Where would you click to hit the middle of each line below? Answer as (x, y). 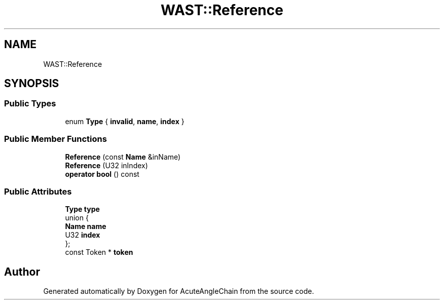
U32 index (83, 235)
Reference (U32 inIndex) (106, 165)
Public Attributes (38, 191)
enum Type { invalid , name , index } (125, 121)
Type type (82, 209)
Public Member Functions (55, 139)
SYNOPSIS (32, 84)
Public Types (30, 104)
